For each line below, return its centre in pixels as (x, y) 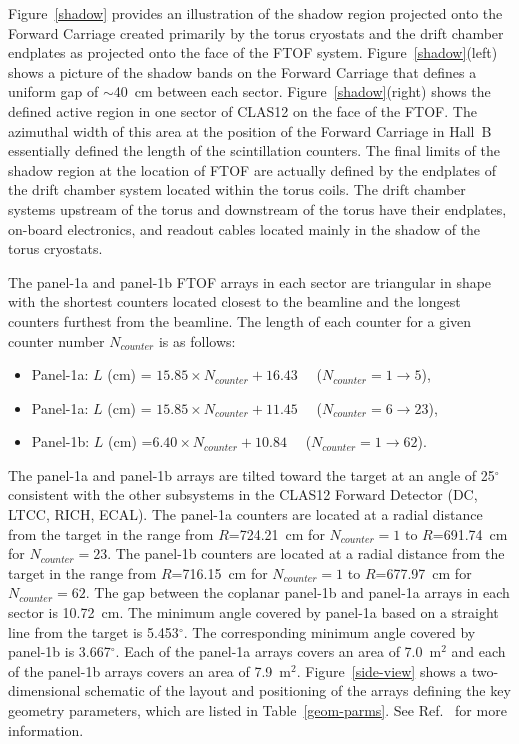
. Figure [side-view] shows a (382, 670)
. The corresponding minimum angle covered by (329, 631)
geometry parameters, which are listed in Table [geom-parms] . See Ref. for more (257, 710)
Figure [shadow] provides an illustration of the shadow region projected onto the (255, 13)
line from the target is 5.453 (93, 631)
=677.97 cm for (423, 572)
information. (46, 729)
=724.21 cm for (276, 533)
